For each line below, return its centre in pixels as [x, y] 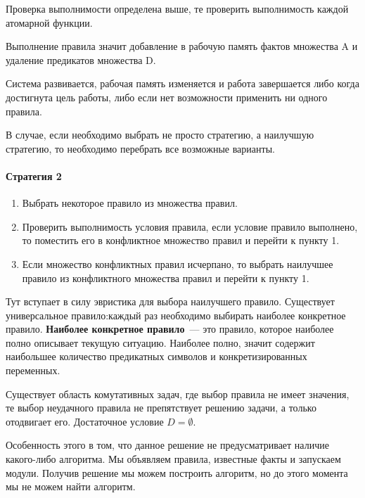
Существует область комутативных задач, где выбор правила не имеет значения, [178, 394]
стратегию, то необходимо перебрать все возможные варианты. [140, 148]
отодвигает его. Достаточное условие [85, 421]
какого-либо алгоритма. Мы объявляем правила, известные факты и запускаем [173, 459]
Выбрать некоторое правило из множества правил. [130, 203]
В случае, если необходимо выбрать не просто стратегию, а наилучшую [160, 135]
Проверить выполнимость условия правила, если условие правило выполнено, [190, 226]
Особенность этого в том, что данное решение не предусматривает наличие [167, 445]
